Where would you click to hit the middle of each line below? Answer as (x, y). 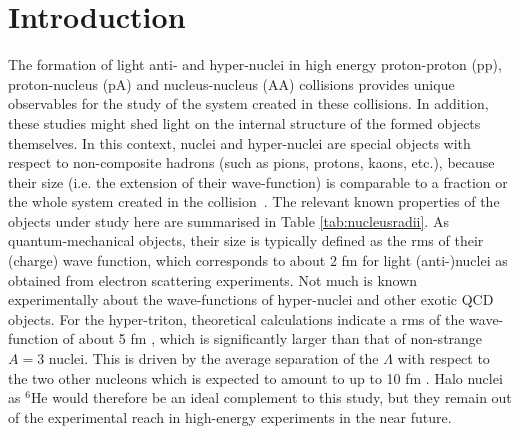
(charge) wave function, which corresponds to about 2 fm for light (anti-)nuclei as (258, 260)
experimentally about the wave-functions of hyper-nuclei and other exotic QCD (251, 299)
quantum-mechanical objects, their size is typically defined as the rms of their (246, 240)
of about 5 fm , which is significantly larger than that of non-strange (272, 338)
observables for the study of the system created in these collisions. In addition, (248, 103)
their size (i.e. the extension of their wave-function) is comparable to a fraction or (258, 181)
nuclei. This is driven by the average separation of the (213, 358)
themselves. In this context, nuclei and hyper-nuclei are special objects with (239, 142)
